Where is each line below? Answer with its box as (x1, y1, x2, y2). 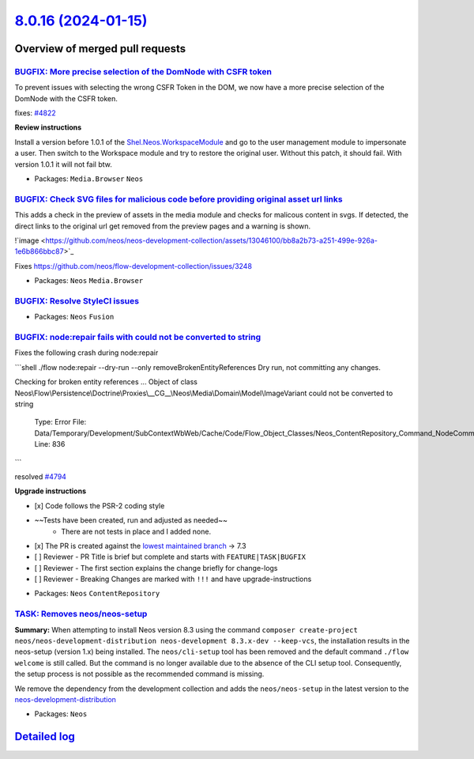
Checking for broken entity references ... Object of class (14, 377, 197, 387)
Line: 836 (34, 440, 66, 449)
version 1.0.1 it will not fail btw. (14, 159, 112, 169)
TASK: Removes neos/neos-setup (14, 609, 148, 620)
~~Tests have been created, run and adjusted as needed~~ (34, 515, 228, 525)
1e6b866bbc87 (14, 247, 64, 256)
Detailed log (14, 730, 75, 743)
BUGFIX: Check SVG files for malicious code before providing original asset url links (14, 194, 343, 205)
